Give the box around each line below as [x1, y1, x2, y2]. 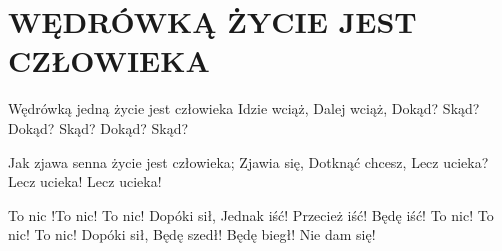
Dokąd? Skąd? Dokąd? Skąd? [8, 117, 189, 138]
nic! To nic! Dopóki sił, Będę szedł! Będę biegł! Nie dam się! [8, 224, 376, 245]
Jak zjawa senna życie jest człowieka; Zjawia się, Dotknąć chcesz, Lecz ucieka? [8, 151, 489, 172]
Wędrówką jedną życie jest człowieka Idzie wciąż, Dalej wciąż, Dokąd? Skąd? [8, 98, 480, 119]
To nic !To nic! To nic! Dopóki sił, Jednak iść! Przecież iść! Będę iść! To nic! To [8, 204, 494, 225]
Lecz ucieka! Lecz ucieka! [8, 171, 162, 192]
